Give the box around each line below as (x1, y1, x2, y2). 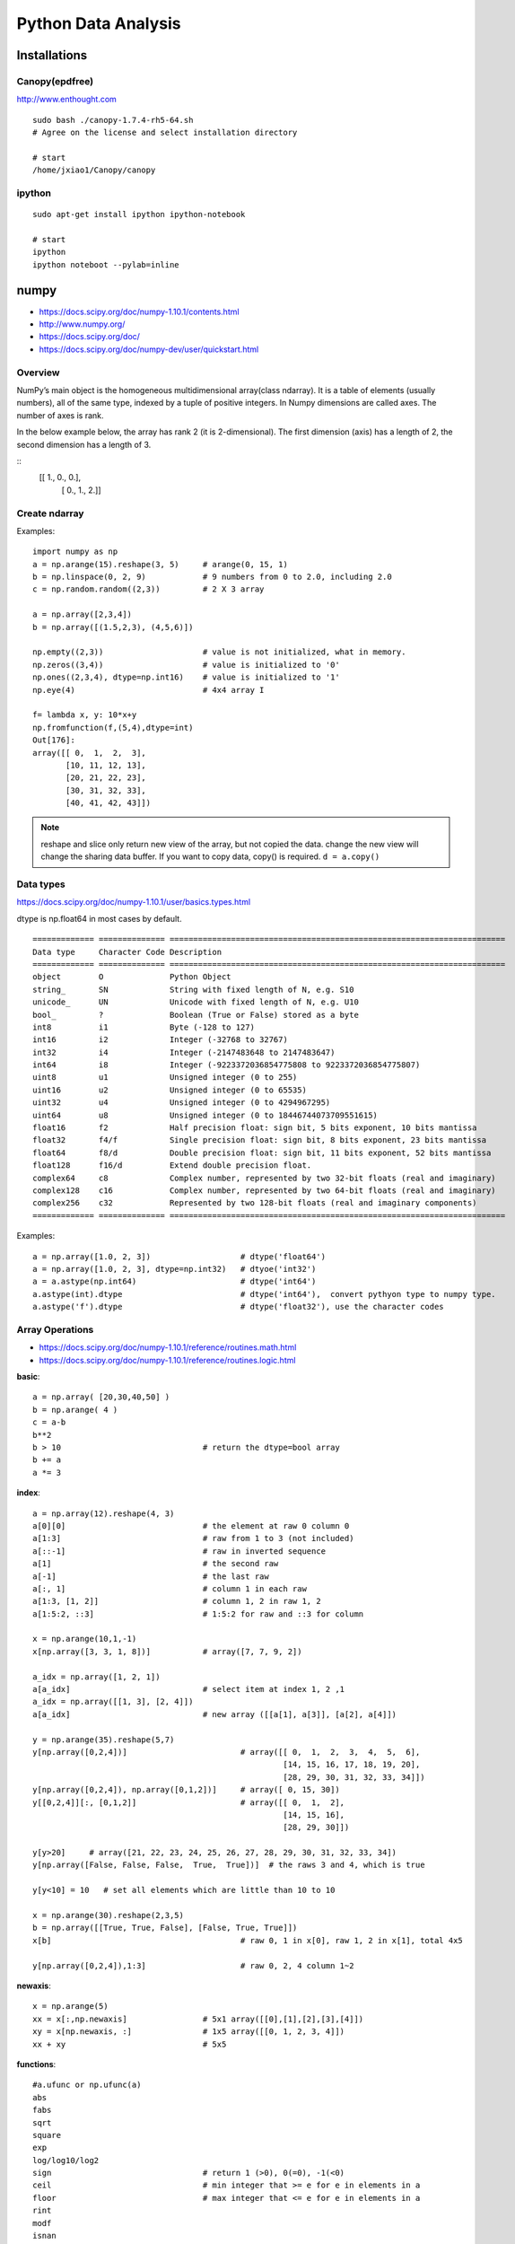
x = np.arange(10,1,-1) (32, 1634, 137, 1644)
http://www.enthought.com (16, 94, 117, 105)
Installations (16, 48, 88, 63)
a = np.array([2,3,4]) (32, 609, 133, 619)
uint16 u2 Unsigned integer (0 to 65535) (32, 1084, 307, 1095)
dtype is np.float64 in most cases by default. (16, 913, 183, 924)
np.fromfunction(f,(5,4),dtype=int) (32, 723, 194, 732)
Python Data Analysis (16, 13, 181, 33)
